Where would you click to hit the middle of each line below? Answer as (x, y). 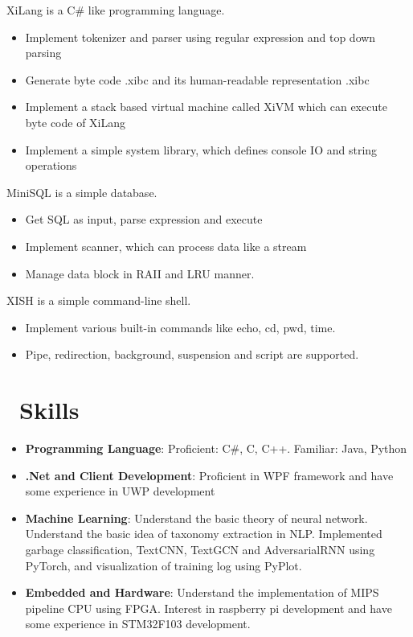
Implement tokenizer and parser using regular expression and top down (200, 37)
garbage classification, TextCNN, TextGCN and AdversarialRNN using (200, 549)
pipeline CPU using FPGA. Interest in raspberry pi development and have (209, 608)
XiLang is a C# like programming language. (116, 10)
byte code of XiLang (76, 122)
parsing (43, 53)
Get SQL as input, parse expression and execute (144, 219)
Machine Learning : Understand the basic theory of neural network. (196, 518)
